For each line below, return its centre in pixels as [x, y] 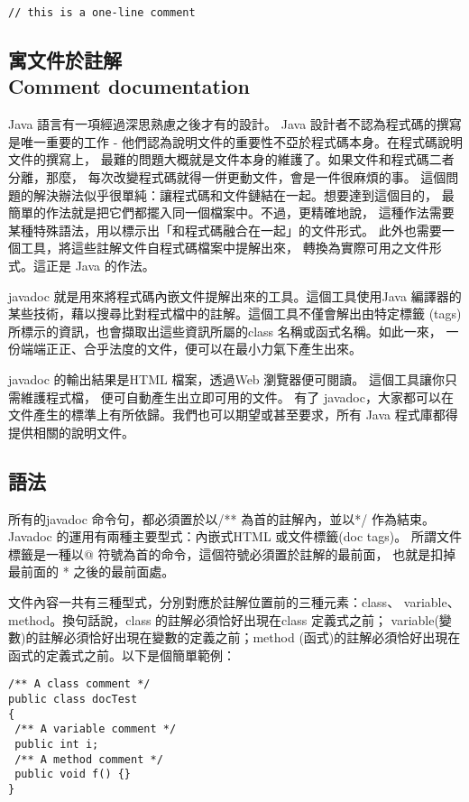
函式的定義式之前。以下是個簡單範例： [122, 655]
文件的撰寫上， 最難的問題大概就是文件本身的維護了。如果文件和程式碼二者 [231, 159]
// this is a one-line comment [102, 13]
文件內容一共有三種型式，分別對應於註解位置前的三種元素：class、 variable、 [234, 601]
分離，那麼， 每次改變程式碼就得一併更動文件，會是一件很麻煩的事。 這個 [227, 177]
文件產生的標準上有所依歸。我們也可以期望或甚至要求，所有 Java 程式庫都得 [233, 415]
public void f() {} [73, 774]
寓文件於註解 [65, 60]
